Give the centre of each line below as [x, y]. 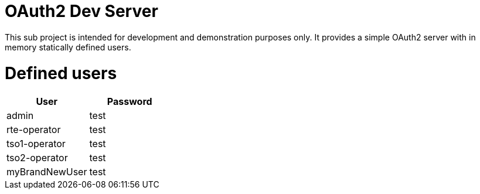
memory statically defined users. [68, 47]
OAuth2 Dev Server [81, 11]
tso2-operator [37, 158]
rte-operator [34, 130]
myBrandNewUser [47, 172]
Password [130, 102]
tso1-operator [36, 144]
